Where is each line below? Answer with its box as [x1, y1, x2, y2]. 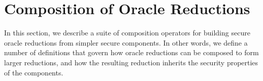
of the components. [4, 67, 63, 77]
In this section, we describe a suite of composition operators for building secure [4, 27, 250, 38]
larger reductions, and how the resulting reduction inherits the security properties [4, 57, 258, 67]
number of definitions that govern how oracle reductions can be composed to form [4, 47, 259, 58]
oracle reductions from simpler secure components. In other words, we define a [4, 37, 248, 48]
